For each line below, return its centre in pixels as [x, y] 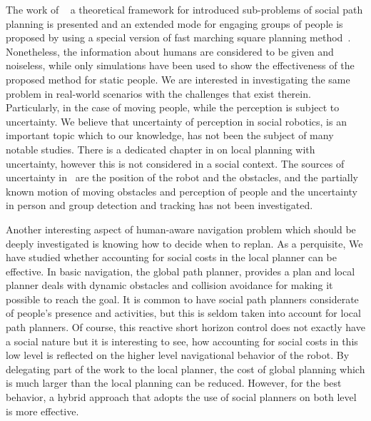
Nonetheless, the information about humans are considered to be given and [170, 51]
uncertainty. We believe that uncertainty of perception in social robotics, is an [176, 121]
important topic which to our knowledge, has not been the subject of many [170, 135]
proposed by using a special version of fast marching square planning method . [178, 37]
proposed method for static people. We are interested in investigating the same [178, 79]
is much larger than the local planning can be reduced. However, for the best [174, 383]
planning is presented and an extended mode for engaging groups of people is [174, 23]
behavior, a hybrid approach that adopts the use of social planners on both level [181, 397]
